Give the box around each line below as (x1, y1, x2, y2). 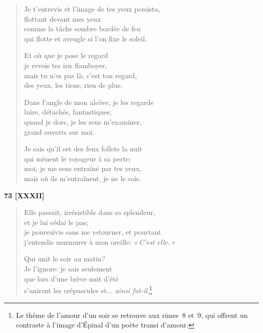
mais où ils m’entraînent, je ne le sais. (24, 173, 141, 183)
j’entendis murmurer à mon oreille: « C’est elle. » (24, 236, 176, 247)
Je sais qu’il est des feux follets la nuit (24, 143, 143, 154)
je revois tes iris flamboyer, (24, 60, 107, 70)
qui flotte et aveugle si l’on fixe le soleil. (24, 33, 147, 43)
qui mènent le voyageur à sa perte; (24, 153, 131, 163)
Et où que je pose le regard (24, 50, 108, 61)
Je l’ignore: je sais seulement (24, 263, 112, 274)
